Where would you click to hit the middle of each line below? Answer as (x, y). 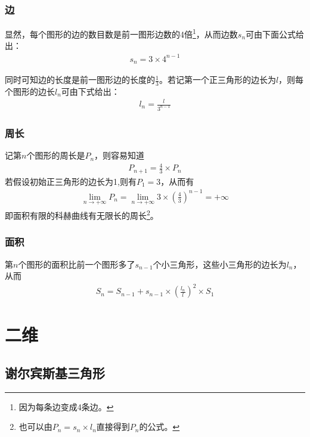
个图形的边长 (30, 91)
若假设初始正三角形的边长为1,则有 (71, 181)
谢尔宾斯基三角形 (55, 373)
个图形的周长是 (56, 155)
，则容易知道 (120, 155)
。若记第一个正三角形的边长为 (217, 80)
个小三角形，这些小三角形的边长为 (220, 264)
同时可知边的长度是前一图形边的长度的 (80, 80)
